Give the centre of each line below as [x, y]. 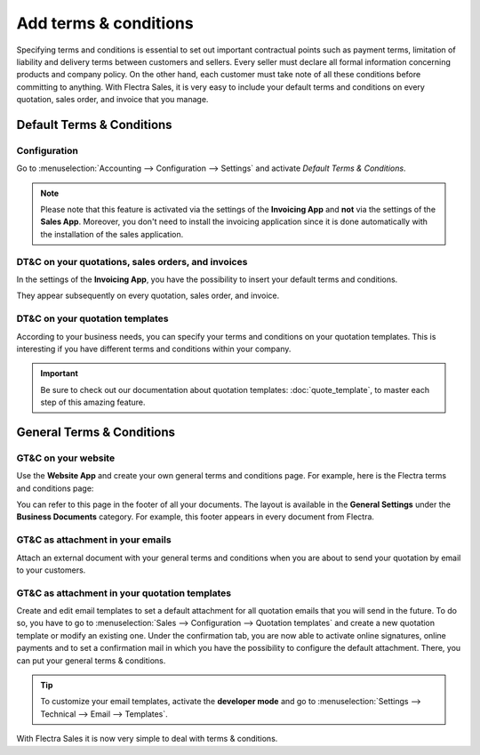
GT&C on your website [66, 458]
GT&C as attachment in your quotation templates [124, 593]
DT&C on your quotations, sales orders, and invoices [132, 261]
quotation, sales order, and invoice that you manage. [112, 100]
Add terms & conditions [105, 23]
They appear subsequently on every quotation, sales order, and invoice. [148, 296]
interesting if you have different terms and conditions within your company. [154, 349]
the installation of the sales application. [112, 234]
